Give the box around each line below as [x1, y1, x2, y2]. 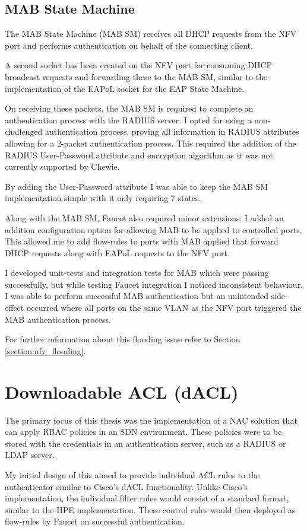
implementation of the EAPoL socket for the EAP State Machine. [5, 82, 245, 94]
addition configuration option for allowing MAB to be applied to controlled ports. [5, 223, 302, 236]
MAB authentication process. [5, 313, 111, 325]
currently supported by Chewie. [5, 160, 120, 173]
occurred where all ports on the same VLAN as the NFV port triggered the [26, 301, 302, 314]
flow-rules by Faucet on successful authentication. [5, 515, 185, 527]
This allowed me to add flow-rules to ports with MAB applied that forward [5, 235, 278, 247]
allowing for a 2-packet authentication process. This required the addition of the [5, 136, 296, 149]
